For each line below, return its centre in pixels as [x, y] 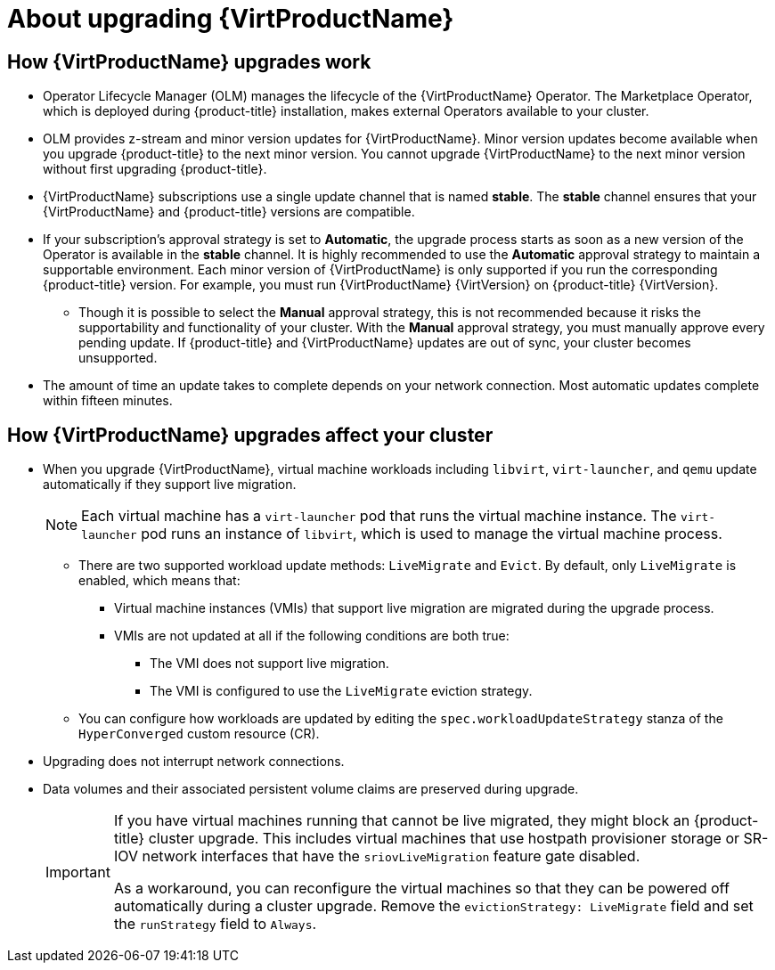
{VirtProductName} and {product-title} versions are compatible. [229, 212]
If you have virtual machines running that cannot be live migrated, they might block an [402, 821]
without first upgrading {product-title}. [155, 169]
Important [78, 872]
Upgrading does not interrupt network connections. [194, 762]
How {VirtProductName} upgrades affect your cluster [250, 435]
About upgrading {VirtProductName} [231, 19]
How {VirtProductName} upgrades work [189, 61]
